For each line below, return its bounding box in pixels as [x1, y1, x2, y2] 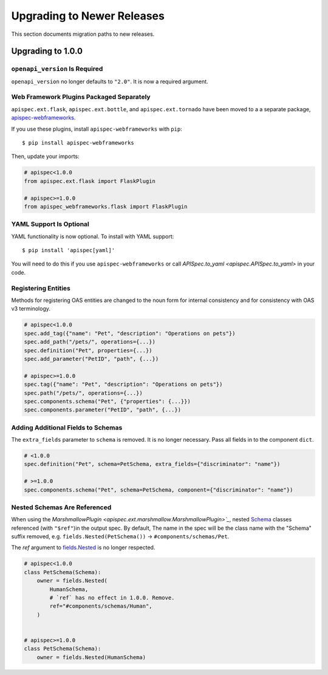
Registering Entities [11, 284, 71, 292]
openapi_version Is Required [11, 64, 103, 73]
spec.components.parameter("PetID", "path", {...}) [24, 406, 182, 413]
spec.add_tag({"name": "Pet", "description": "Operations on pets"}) [24, 330, 236, 337]
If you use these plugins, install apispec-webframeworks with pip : [11, 125, 182, 132]
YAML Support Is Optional [11, 220, 89, 228]
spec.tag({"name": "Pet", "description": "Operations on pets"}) [24, 381, 223, 388]
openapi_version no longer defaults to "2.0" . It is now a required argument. [11, 78, 209, 85]
